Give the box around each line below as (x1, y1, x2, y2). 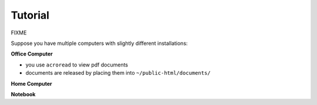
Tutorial (11, 9, 50, 22)
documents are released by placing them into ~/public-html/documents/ (25, 69, 211, 76)
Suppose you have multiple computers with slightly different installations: (11, 40, 188, 47)
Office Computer (11, 50, 53, 58)
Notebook (11, 90, 36, 97)
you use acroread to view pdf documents (25, 61, 129, 68)
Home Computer (11, 80, 52, 87)
